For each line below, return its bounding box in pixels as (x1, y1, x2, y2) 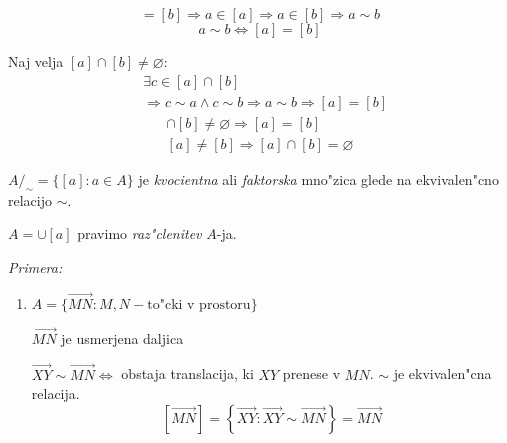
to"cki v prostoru (147, 297, 251, 312)
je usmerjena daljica (61, 327, 184, 348)
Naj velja (8, 51, 64, 71)
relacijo (8, 189, 52, 210)
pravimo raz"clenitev (77, 223, 202, 244)
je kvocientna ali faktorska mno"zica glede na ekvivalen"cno (138, 168, 499, 189)
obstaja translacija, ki (121, 363, 254, 384)
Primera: (8, 256, 63, 277)
